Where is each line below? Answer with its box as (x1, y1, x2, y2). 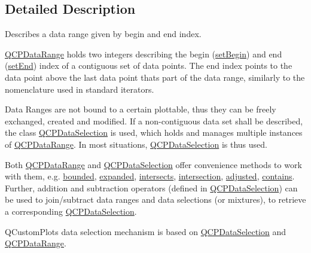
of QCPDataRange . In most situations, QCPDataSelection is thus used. (5, 138, 267, 150)
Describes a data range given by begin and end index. (5, 28, 202, 40)
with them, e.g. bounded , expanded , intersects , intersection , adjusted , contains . (5, 170, 295, 182)
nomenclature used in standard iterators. (5, 83, 154, 95)
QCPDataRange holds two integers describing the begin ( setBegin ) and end (5, 47, 282, 60)
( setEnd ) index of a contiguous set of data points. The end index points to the (5, 59, 292, 72)
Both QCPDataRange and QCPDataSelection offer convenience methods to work (5, 158, 302, 170)
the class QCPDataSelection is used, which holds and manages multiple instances (5, 126, 303, 139)
